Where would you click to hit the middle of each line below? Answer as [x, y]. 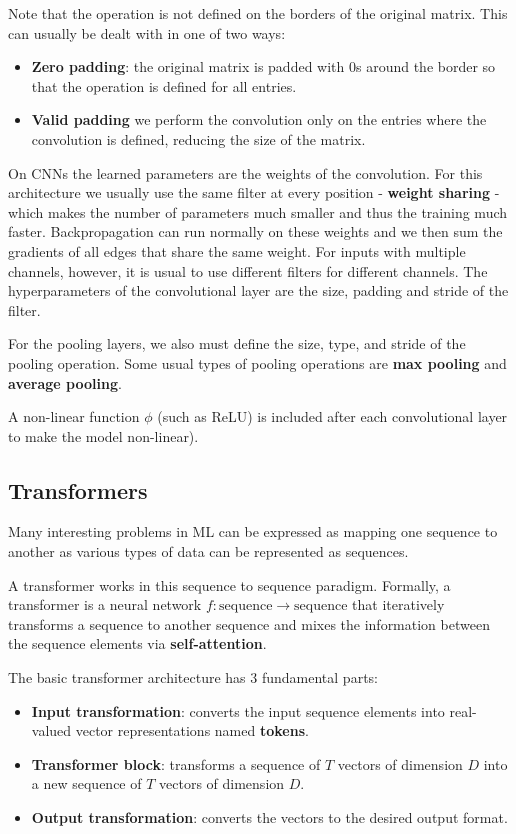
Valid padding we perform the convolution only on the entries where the [259, 119]
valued [51, 730]
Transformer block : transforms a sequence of [176, 763]
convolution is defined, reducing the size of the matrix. [198, 138]
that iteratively [398, 604]
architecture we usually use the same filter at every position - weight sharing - [254, 192]
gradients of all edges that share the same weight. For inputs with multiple [237, 250]
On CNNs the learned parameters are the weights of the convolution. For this [245, 172]
